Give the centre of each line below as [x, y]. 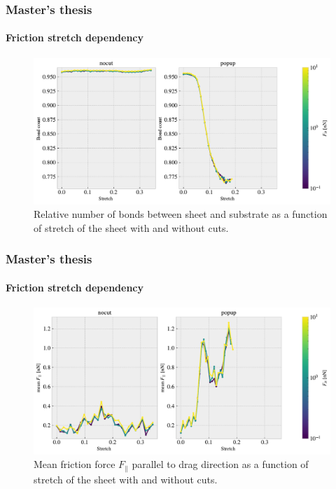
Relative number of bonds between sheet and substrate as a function [181, 214]
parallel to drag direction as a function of [220, 464]
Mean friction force [75, 464]
